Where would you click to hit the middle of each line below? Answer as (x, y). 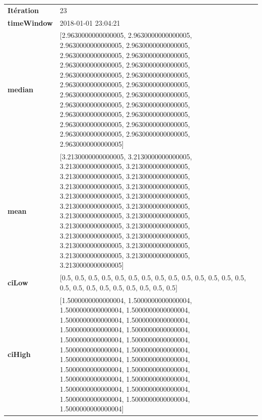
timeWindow (30, 22)
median (20, 89)
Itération (23, 10)
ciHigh (19, 354)
